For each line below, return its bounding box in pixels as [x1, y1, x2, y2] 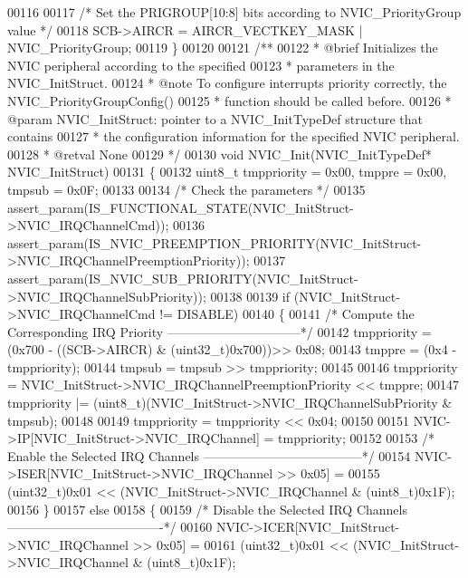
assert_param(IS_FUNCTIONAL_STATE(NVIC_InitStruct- [7, 197, 354, 217]
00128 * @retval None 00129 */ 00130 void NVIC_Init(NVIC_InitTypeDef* [7, 144, 432, 163]
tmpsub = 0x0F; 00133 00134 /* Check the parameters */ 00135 [7, 179, 366, 198]
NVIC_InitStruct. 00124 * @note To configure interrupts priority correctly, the [7, 73, 447, 92]
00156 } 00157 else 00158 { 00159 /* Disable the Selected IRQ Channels [7, 499, 407, 518]
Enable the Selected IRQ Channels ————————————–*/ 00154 [7, 446, 411, 465]
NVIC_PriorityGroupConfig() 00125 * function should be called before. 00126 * [7, 91, 452, 110]
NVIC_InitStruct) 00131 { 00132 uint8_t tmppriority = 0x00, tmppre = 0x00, [7, 162, 447, 181]
